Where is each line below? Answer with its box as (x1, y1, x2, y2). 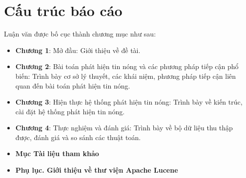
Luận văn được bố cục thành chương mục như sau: (4, 29, 156, 39)
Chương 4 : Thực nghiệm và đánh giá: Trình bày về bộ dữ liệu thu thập (15, 123, 233, 133)
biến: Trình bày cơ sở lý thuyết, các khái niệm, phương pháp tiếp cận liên (15, 71, 236, 81)
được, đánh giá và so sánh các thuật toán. (15, 132, 141, 142)
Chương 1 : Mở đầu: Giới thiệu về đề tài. (15, 45, 141, 55)
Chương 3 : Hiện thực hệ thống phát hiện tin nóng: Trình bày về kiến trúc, (15, 97, 243, 107)
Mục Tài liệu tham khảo (15, 148, 99, 159)
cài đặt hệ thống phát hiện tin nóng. (15, 106, 125, 116)
